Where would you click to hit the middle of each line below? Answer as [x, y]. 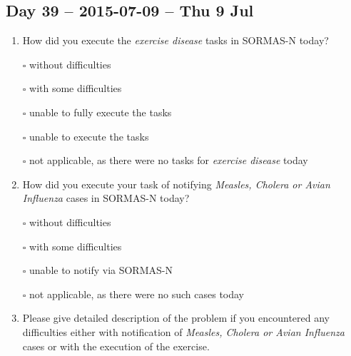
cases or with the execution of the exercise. [116, 346]
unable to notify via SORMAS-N [101, 270]
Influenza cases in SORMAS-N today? [106, 198]
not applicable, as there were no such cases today [137, 294]
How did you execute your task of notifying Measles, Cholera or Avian [176, 184]
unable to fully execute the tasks [101, 112]
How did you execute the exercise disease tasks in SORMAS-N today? [175, 40]
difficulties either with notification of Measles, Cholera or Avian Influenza [183, 331]
